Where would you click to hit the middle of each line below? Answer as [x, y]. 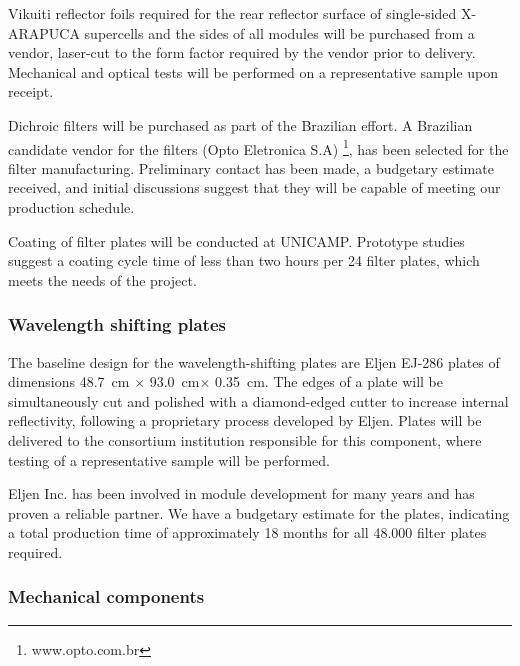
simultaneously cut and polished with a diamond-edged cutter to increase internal [258, 400]
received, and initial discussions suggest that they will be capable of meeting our [254, 187]
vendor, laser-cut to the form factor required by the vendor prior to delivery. [242, 52]
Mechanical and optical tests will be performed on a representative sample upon [253, 71]
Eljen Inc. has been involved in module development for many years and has [241, 493]
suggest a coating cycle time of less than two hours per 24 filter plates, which [244, 260]
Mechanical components [106, 596]
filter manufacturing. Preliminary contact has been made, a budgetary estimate [251, 167]
